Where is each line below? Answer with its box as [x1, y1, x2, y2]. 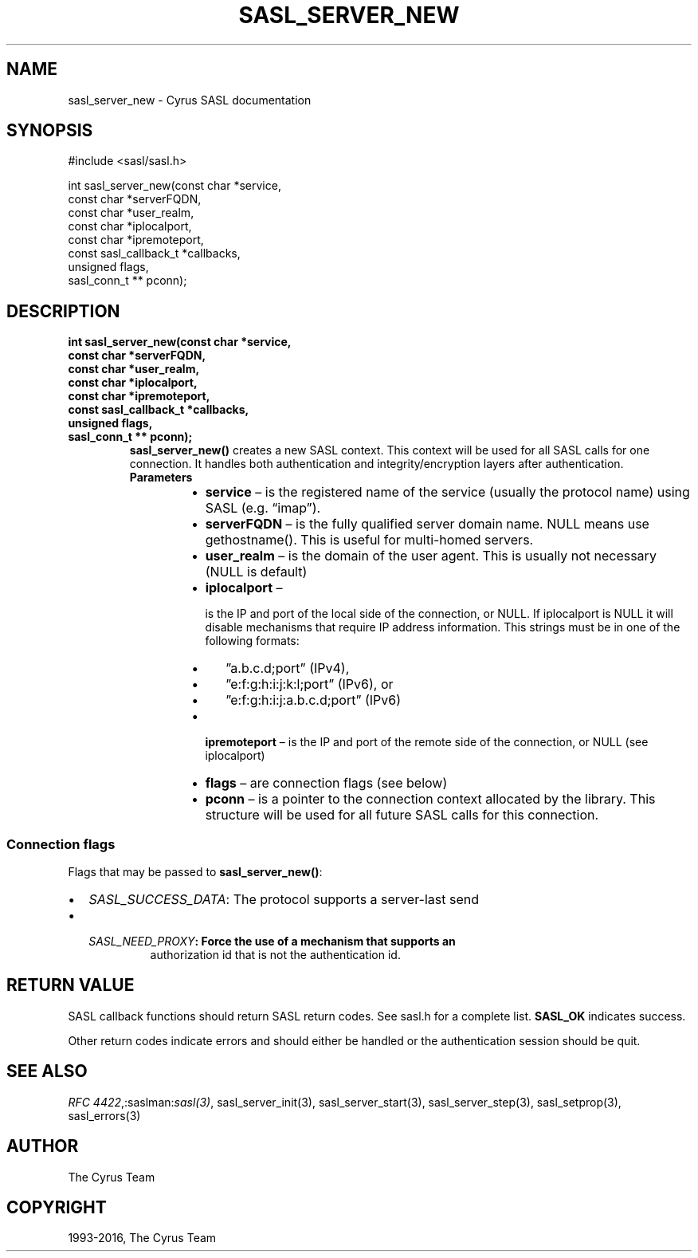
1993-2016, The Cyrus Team [68, 1231, 217, 1245]
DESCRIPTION [6, 301, 120, 321]
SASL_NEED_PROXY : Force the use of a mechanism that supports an [88, 934, 456, 949]
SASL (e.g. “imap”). [205, 500, 321, 517]
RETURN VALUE [6, 975, 135, 996]
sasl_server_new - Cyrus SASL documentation [68, 92, 312, 107]
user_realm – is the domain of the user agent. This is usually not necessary [205, 548, 657, 564]
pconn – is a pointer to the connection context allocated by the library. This [205, 791, 656, 808]
